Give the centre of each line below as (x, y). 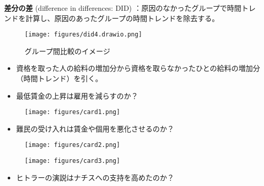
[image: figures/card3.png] (73, 161)
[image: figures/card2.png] (73, 145)
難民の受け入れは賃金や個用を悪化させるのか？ (95, 128)
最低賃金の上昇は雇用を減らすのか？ (77, 95)
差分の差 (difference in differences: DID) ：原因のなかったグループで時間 (123, 8)
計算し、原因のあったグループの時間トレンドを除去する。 (122, 18)
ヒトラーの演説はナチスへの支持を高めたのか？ (95, 177)
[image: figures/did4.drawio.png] (84, 35)
